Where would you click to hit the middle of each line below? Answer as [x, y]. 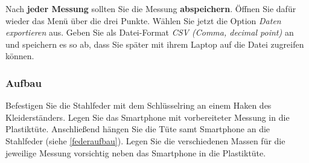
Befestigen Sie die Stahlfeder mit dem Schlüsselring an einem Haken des [139, 105]
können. [20, 56]
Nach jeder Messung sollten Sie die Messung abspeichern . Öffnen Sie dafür [151, 8]
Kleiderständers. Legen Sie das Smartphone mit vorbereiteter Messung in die [148, 117]
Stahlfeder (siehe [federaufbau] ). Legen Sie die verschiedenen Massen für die [145, 140]
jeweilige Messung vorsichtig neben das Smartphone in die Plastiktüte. [136, 152]
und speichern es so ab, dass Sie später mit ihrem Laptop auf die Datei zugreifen [155, 44]
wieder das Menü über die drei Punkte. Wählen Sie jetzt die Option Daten [143, 20]
